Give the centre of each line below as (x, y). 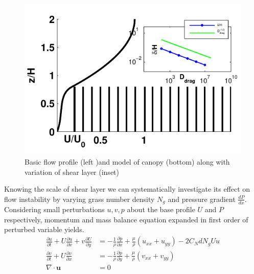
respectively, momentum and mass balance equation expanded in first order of (126, 219)
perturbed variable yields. (44, 229)
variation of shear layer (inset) (72, 172)
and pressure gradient (202, 199)
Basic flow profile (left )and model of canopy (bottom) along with (127, 162)
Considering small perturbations (54, 209)
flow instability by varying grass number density (79, 199)
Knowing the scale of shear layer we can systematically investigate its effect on (127, 189)
